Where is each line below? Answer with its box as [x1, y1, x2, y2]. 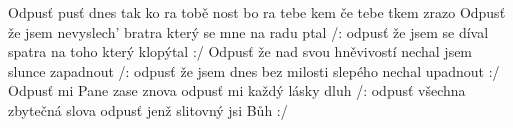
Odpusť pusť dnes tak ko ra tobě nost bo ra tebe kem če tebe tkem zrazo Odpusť [8, 2, 506, 22]
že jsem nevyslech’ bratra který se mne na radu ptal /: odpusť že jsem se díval [8, 21, 489, 42]
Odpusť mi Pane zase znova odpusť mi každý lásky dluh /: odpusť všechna [8, 80, 466, 101]
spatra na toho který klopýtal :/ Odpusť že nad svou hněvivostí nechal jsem [8, 41, 473, 62]
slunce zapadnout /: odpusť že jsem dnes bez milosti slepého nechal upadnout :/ [8, 60, 500, 81]
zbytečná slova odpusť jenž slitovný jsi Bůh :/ [8, 99, 288, 120]
